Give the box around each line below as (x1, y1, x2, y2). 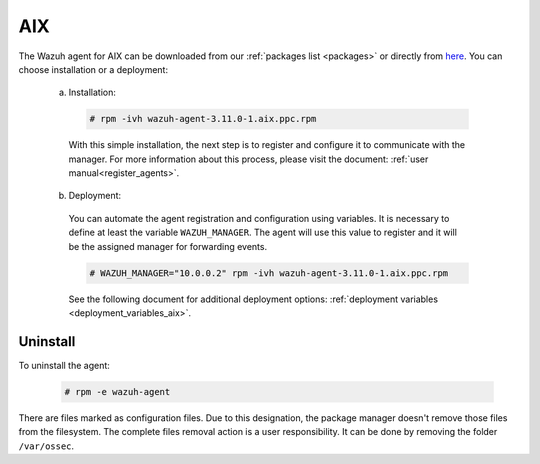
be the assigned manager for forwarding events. (68, 240, 268, 252)
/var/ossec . (18, 440, 75, 452)
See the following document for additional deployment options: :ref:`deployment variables (68, 293, 439, 305)
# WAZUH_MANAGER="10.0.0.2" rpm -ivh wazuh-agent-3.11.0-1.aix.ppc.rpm (89, 267, 449, 279)
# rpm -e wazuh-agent (64, 386, 171, 397)
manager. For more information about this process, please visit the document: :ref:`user (68, 153, 429, 165)
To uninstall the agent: (18, 359, 110, 371)
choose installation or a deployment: (18, 63, 169, 75)
